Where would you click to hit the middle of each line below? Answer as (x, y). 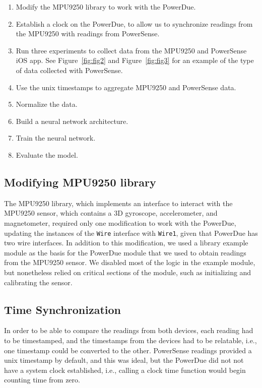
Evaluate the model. (47, 154)
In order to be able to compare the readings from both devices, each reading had (129, 330)
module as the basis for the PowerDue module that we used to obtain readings (125, 252)
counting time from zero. (42, 380)
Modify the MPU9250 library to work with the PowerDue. (106, 7)
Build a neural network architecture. (72, 121)
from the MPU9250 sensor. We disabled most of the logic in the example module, (130, 262)
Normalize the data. (47, 104)
